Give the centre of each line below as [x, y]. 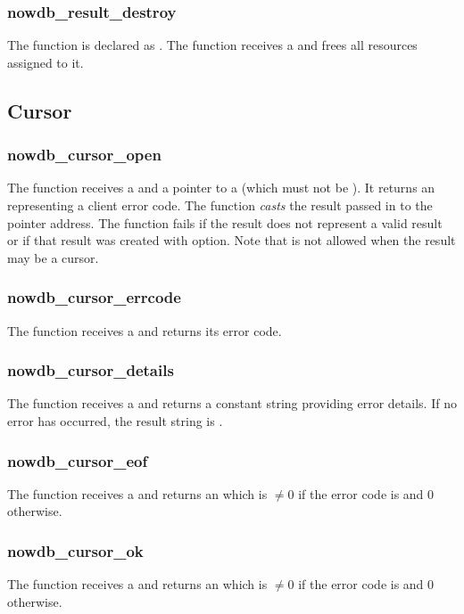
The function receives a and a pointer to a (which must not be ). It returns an [221, 188]
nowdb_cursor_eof [78, 460]
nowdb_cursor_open [84, 155]
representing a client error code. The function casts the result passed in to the [220, 205]
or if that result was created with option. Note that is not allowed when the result [232, 240]
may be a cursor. [53, 257]
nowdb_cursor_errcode [94, 297]
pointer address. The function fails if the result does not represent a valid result [225, 222]
